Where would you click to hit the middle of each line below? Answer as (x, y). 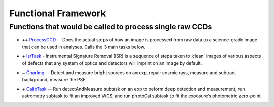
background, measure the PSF (54, 80)
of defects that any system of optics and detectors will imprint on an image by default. (112, 63)
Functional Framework (58, 13)
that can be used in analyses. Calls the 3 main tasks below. (84, 47)
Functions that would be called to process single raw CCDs (111, 27)
